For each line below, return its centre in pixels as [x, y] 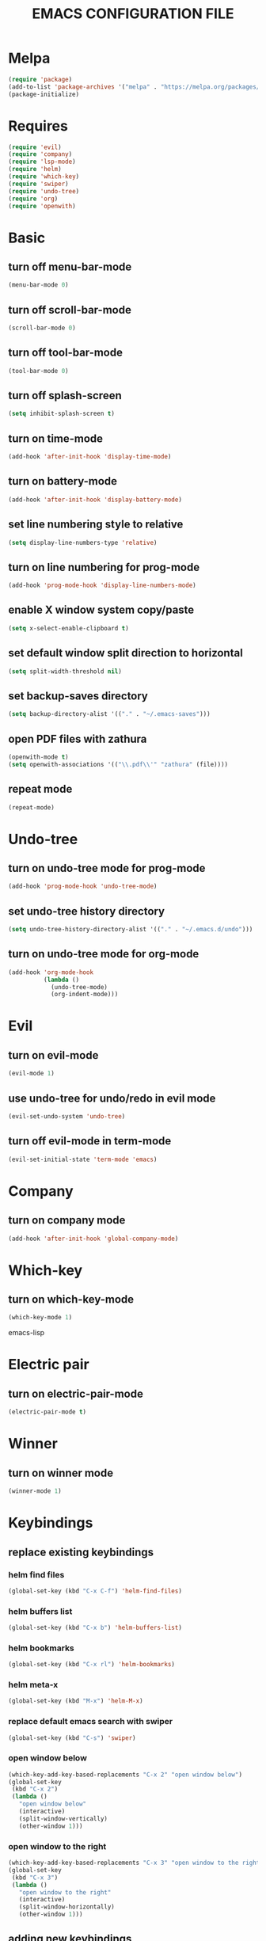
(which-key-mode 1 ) [40, 1318]
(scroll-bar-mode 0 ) [42, 328]
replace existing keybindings [81, 1552]
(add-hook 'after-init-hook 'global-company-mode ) [93, 1239]
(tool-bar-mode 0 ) [38, 371]
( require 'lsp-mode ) [42, 162]
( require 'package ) [40, 79]
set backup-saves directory [78, 696]
